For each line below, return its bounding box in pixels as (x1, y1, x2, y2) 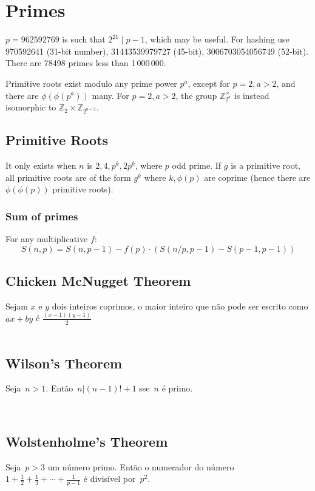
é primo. (161, 382, 193, 394)
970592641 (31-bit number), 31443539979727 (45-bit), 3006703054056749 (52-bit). (5, 44, 308, 57)
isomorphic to (5, 101, 56, 113)
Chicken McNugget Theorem (5, 271, 191, 290)
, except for (188, 76, 230, 89)
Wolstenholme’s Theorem (5, 432, 168, 450)
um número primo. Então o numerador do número (47, 460, 234, 473)
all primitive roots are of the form (5, 171, 131, 183)
